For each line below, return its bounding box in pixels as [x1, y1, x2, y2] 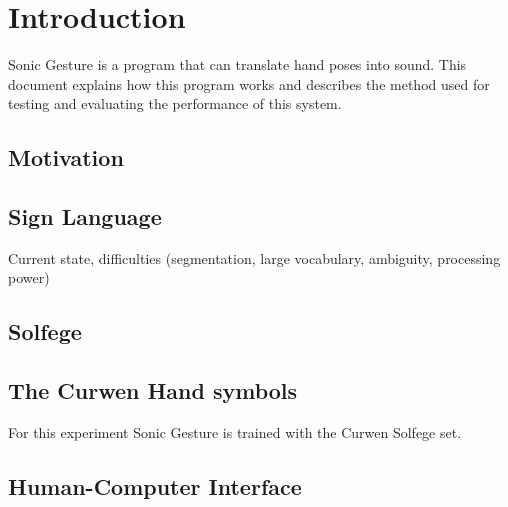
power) [8, 267, 50, 288]
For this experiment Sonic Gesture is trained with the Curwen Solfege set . [8, 422, 462, 443]
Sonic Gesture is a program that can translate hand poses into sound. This [8, 54, 467, 75]
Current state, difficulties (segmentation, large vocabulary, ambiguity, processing [8, 247, 501, 268]
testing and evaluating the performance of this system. [8, 93, 342, 114]
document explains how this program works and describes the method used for [8, 73, 490, 94]
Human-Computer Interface [8, 471, 302, 502]
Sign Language [8, 201, 162, 232]
